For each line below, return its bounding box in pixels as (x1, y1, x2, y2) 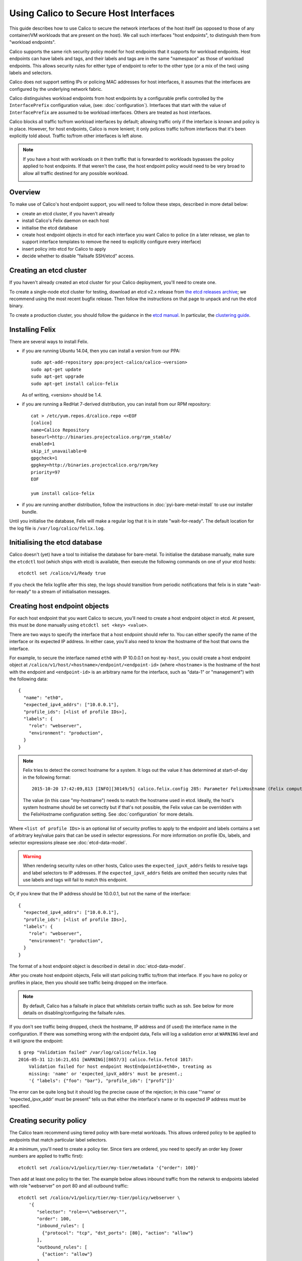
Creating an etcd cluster (9, 266, 87, 275)
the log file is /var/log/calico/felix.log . (9, 525, 105, 531)
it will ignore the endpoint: (9, 1038, 63, 1044)
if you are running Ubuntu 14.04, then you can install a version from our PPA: (22, 348, 181, 354)
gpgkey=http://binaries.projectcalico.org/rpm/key (31, 462, 159, 468)
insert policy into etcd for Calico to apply (22, 246, 106, 252)
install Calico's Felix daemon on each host (22, 217, 109, 224)
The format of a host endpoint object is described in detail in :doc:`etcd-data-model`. (9, 963, 186, 969)
